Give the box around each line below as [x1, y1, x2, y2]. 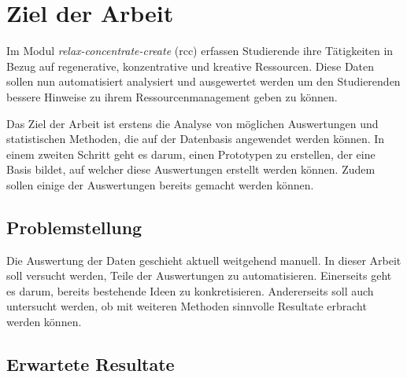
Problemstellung [6, 215, 142, 239]
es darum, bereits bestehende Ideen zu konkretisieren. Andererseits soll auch [6, 282, 374, 299]
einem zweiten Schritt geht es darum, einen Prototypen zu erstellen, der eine [6, 145, 376, 162]
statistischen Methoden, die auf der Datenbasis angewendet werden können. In [6, 130, 385, 147]
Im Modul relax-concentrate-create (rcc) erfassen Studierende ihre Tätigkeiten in [6, 42, 394, 59]
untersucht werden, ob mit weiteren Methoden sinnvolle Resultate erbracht [6, 298, 367, 314]
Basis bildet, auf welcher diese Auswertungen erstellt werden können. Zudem [6, 161, 376, 178]
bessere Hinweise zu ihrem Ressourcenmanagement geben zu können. [6, 88, 338, 105]
